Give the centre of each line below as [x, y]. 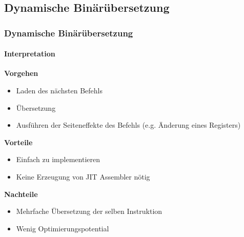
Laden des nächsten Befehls [59, 91]
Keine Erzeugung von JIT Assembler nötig [83, 176]
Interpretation [30, 54]
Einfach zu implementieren [58, 159]
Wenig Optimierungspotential [63, 228]
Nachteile [21, 194]
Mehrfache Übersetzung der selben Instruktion [89, 211]
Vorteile [18, 142]
